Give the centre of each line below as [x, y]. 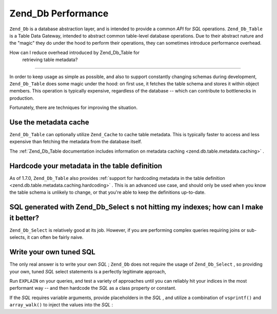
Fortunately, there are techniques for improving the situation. [74, 107]
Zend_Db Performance [59, 13]
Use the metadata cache [49, 122]
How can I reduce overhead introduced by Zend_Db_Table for [74, 52]
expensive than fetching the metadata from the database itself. [76, 142]
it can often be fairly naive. [55, 237]
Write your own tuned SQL [53, 252]
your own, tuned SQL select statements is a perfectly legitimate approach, [88, 271]
